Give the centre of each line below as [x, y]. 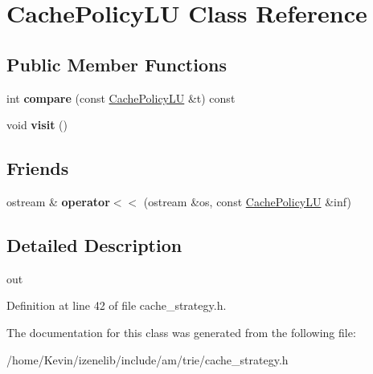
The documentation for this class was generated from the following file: [181, 332]
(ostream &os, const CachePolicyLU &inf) [247, 201]
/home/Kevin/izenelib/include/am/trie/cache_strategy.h [148, 359]
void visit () [37, 125]
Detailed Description [94, 244]
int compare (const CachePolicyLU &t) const [121, 98]
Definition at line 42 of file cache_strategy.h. [117, 305]
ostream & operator [58, 201]
